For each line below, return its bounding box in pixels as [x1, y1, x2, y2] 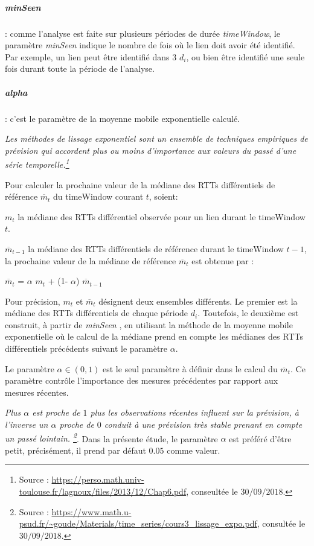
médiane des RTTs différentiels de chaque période [5, 306, 188, 319]
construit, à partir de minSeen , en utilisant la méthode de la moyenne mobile [5, 318, 293, 331]
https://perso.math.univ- [51, 473, 144, 486]
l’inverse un [5, 418, 48, 431]
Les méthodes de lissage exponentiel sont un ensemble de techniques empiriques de [5, 132, 308, 145]
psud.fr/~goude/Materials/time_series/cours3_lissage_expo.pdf [19, 517, 257, 530]
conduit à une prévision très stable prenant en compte [104, 418, 303, 431]
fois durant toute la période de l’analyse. [5, 62, 155, 75]
